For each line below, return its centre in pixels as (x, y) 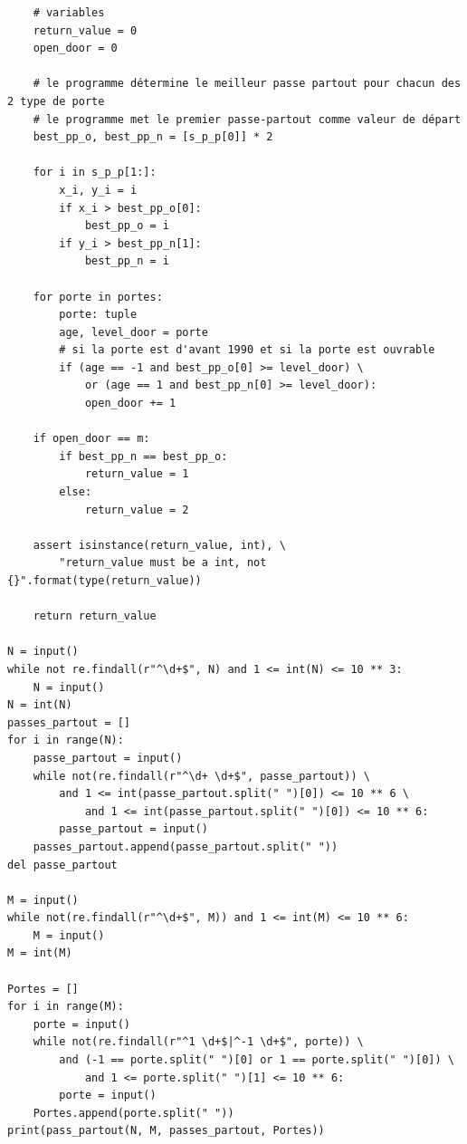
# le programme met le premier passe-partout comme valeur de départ (247, 119)
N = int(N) (40, 705)
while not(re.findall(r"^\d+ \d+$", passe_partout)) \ (201, 776)
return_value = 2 (137, 510)
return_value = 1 (137, 474)
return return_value (95, 616)
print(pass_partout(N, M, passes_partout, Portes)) (166, 1131)
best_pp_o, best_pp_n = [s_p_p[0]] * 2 (153, 137)
